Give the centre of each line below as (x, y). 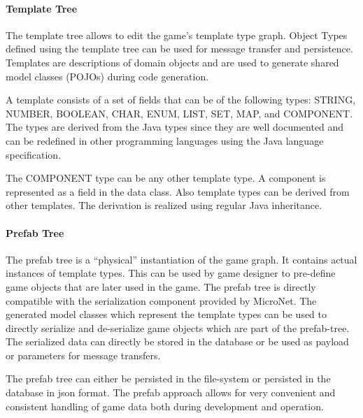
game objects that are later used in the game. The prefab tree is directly (161, 286)
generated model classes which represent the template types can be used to (166, 314)
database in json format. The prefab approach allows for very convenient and (171, 392)
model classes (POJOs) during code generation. (107, 76)
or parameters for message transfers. (83, 355)
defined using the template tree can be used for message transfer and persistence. (179, 49)
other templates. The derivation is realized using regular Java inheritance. (164, 205)
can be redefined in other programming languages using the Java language (165, 140)
